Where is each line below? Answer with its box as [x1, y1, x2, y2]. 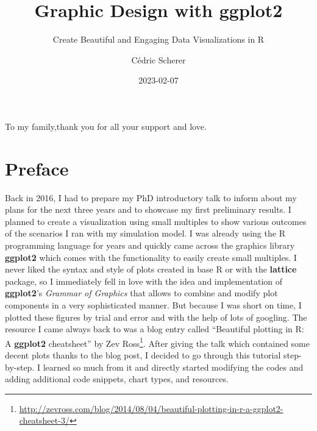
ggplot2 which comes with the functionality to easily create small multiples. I [5, 251, 297, 263]
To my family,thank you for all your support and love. [5, 119, 207, 132]
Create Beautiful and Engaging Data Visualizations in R [52, 33, 265, 46]
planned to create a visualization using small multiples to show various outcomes [5, 215, 307, 227]
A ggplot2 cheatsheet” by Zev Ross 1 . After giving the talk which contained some [5, 335, 310, 349]
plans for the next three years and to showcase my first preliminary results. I [5, 203, 291, 216]
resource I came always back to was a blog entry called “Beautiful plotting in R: [5, 322, 304, 335]
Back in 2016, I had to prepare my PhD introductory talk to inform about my [5, 191, 297, 204]
